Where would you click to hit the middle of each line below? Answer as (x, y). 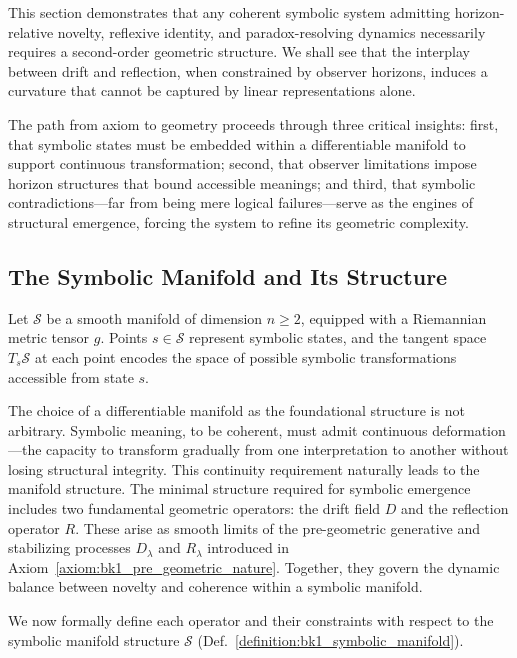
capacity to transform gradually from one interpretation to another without (277, 449)
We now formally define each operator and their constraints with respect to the (251, 620)
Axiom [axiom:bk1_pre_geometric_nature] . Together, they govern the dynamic (254, 566)
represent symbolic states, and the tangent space (338, 337)
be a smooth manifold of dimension (154, 317)
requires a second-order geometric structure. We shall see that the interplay (239, 51)
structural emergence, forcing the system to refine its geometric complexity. (238, 221)
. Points (124, 337)
